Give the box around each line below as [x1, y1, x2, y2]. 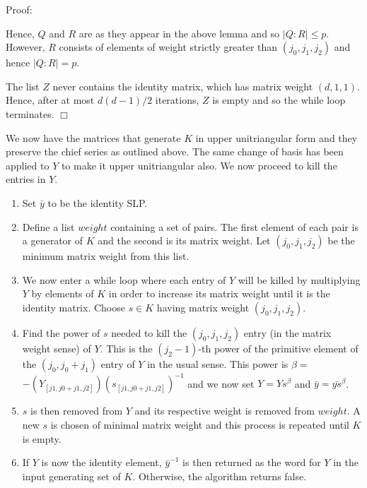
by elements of [31, 286, 94, 301]
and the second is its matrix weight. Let [98, 233, 271, 248]
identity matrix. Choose [22, 299, 125, 314]
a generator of [22, 233, 83, 248]
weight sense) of [22, 340, 91, 355]
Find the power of [22, 325, 100, 340]
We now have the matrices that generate [6, 130, 181, 145]
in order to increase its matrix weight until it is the [108, 286, 330, 301]
